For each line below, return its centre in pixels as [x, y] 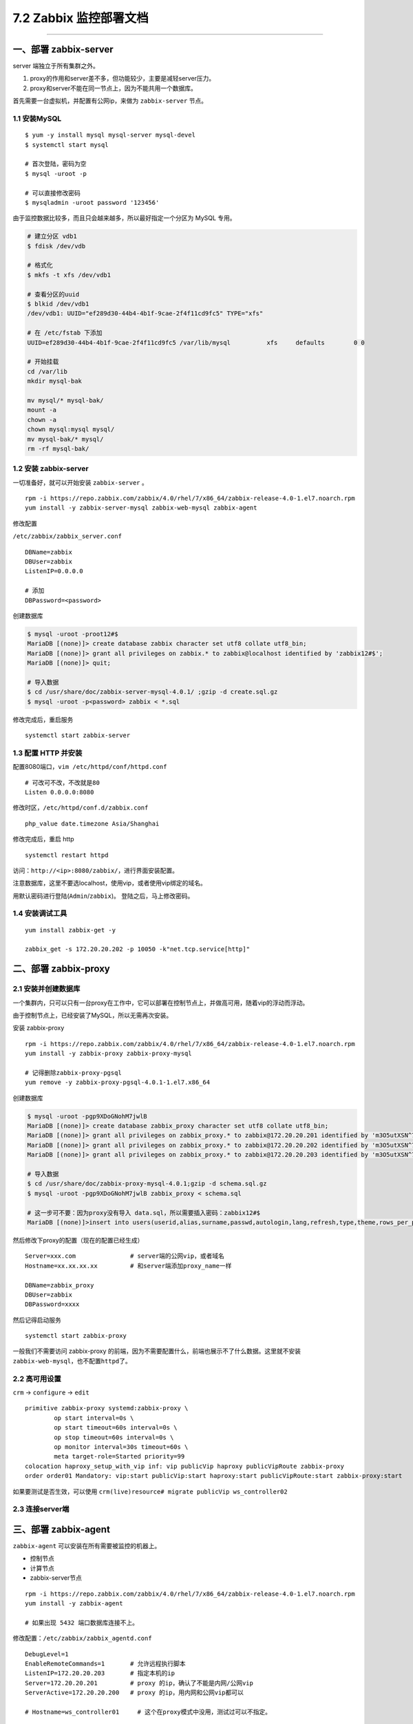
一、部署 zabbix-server [63, 49]
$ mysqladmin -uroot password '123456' [92, 202]
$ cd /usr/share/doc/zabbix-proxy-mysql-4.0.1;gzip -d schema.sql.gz [147, 1184]
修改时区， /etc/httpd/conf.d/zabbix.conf [81, 808]
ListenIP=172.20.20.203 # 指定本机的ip [100, 1673]
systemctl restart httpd [67, 855]
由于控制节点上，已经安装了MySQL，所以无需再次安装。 [93, 1015]
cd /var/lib [47, 371]
